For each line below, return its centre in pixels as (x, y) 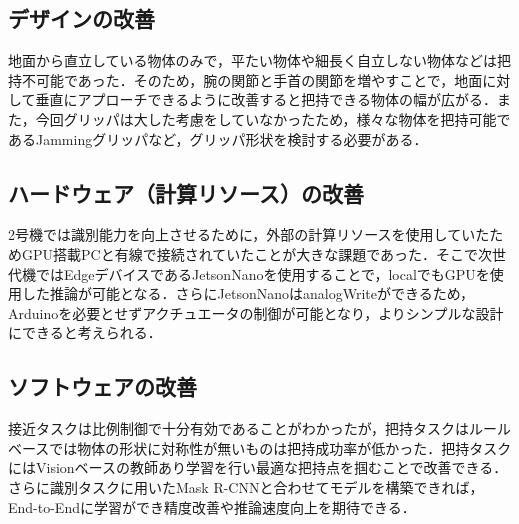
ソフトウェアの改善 (102, 386)
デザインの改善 (81, 18)
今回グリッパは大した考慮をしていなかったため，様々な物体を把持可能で (273, 118)
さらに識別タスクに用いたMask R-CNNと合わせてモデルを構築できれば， (246, 486)
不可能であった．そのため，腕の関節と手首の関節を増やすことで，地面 (252, 79)
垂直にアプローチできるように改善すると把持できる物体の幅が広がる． (266, 99)
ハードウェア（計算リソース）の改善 (186, 192)
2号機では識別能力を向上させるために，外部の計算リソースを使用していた (249, 234)
